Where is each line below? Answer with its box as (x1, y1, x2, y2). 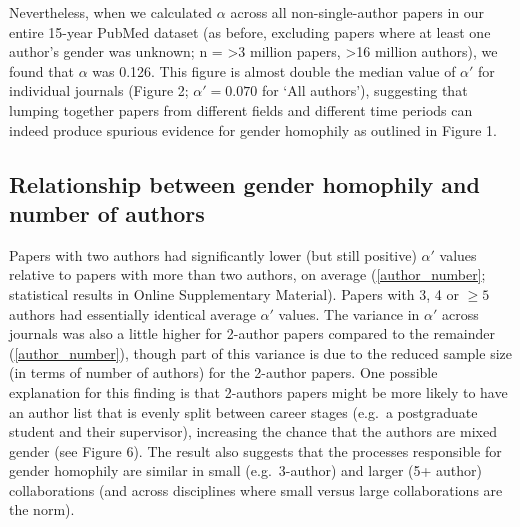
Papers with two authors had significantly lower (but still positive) (9, 244, 417, 265)
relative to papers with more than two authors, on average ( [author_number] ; (9, 264, 486, 285)
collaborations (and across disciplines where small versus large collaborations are (9, 479, 503, 500)
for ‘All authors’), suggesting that (261, 80, 468, 101)
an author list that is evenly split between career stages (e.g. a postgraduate (9, 401, 478, 422)
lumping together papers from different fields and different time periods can (9, 99, 473, 120)
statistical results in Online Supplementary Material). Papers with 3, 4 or (9, 283, 459, 304)
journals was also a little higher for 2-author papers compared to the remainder (9, 323, 495, 344)
